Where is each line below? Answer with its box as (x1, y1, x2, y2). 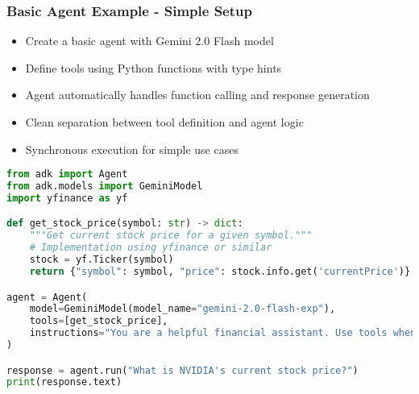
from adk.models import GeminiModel (6, 180, 203, 193)
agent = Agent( (6, 291, 88, 303)
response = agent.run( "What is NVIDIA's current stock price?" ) (6, 364, 359, 376)
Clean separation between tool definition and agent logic (25, 114, 304, 130)
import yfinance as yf (6, 192, 128, 204)
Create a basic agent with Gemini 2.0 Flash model (25, 32, 274, 49)
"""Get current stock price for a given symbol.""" (29, 230, 313, 242)
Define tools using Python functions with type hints (25, 59, 282, 76)
